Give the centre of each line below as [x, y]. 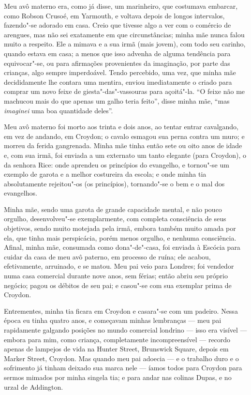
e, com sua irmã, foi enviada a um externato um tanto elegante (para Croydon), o [125, 155]
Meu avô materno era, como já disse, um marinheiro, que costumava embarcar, [121, 6]
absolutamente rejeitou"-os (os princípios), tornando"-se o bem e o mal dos [114, 183]
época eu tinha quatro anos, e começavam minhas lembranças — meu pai [113, 320]
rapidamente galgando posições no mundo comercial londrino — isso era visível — [125, 330]
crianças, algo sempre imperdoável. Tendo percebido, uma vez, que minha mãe [120, 72]
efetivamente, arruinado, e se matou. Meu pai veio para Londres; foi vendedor [119, 266]
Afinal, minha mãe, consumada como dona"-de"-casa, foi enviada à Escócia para [122, 247]
